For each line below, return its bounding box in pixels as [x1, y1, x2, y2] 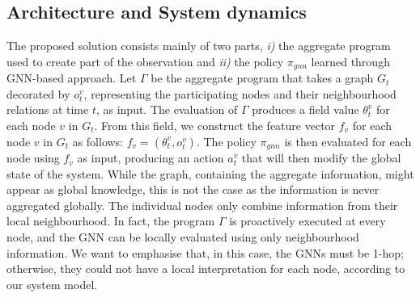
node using [6, 149, 60, 166]
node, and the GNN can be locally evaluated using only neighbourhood [6, 229, 359, 246]
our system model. [6, 275, 98, 292]
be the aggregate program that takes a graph [151, 69, 374, 86]
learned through [311, 52, 390, 69]
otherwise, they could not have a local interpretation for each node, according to [6, 260, 405, 277]
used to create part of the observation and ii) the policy [6, 52, 284, 69]
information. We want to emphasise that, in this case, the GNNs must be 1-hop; [6, 244, 404, 261]
